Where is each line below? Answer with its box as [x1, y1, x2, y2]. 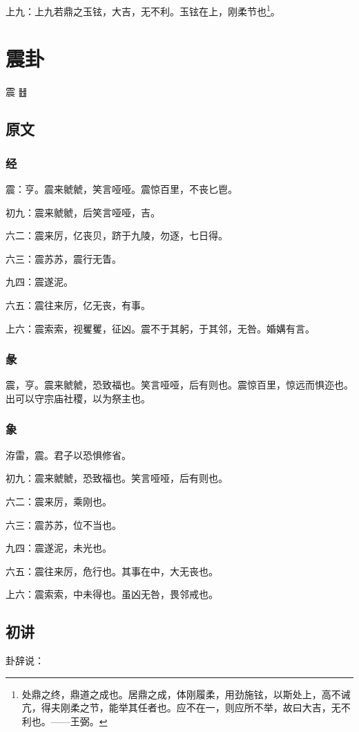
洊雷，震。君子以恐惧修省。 [6, 447, 131, 462]
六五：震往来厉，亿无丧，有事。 [6, 297, 151, 312]
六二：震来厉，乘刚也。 [6, 494, 112, 508]
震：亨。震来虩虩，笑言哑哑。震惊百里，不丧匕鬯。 [6, 181, 237, 196]
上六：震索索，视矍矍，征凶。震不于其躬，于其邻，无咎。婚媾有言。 [6, 321, 315, 335]
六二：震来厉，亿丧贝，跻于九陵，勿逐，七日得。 [6, 228, 228, 243]
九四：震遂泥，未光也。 [6, 541, 112, 555]
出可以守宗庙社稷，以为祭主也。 [6, 391, 151, 405]
